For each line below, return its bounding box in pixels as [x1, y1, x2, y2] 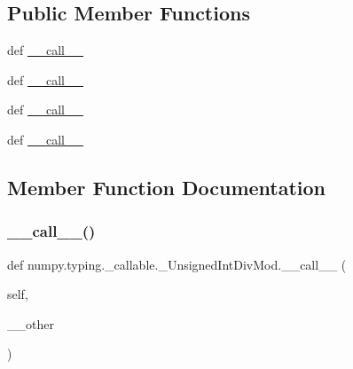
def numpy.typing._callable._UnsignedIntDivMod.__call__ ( [7, 255, 347, 273]
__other [7, 314, 54, 333]
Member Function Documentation [7, 173, 326, 200]
